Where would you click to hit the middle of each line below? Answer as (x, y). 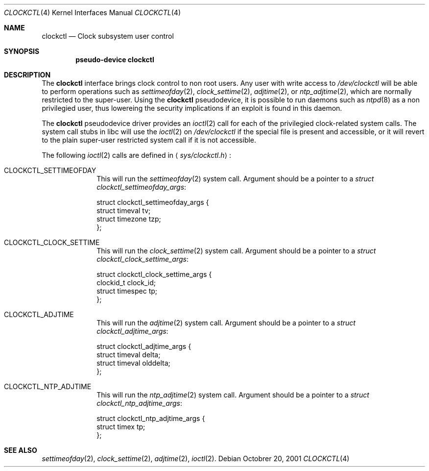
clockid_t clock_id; (126, 283)
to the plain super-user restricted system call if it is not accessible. (149, 140)
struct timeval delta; (129, 355)
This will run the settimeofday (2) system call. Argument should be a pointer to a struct (235, 179)
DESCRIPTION (27, 75)
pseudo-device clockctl (115, 60)
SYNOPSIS (22, 51)
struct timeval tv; (124, 211)
